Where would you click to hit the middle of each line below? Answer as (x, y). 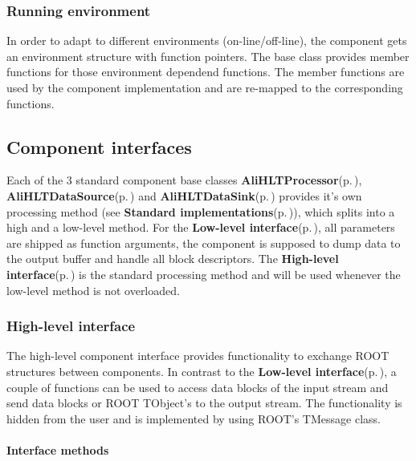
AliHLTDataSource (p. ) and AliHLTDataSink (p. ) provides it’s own (184, 195)
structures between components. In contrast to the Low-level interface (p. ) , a (202, 371)
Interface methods (58, 449)
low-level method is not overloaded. (93, 290)
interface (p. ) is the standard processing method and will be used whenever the (204, 274)
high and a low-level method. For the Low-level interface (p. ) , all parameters (201, 227)
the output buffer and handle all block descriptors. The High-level (173, 259)
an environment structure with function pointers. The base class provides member (208, 56)
